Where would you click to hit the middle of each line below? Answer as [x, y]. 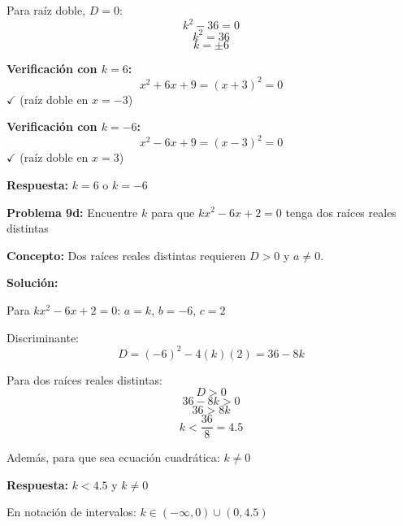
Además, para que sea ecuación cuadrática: [113, 457]
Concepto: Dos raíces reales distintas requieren [126, 255]
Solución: [32, 283]
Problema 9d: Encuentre [72, 212]
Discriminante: [43, 337]
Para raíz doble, [46, 10]
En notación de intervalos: [71, 512]
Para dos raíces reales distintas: [85, 379]
